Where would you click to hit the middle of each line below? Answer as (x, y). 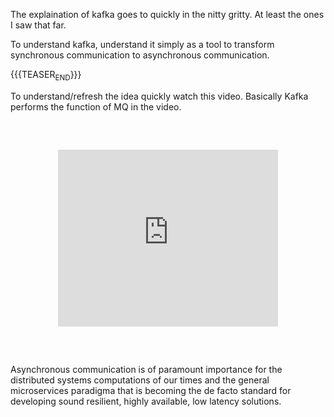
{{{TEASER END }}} (46, 76)
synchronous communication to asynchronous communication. (140, 55)
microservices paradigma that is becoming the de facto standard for (151, 391)
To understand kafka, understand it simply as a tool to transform (142, 44)
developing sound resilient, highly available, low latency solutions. (146, 401)
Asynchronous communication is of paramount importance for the (146, 370)
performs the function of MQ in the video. (96, 106)
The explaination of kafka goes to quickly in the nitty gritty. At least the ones (167, 14)
